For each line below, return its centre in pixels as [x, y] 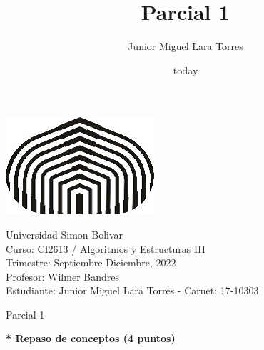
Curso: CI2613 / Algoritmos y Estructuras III [106, 248]
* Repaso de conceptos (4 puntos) [91, 338]
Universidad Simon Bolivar [65, 234]
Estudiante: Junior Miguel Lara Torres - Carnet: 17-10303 [132, 290]
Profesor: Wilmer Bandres [62, 276]
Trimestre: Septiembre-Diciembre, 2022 [91, 262]
